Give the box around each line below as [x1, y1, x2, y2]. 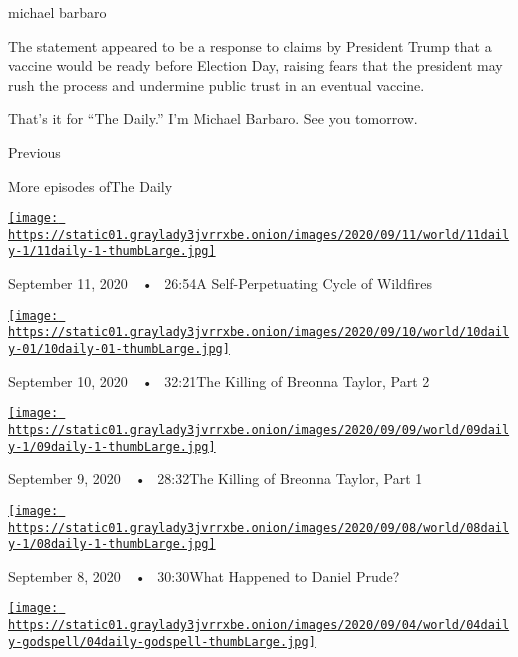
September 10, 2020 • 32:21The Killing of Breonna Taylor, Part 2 [8, 370, 430, 391]
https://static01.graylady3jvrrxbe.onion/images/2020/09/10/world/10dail [8, 325, 510, 340]
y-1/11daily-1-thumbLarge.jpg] [8, 244, 216, 259]
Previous [8, 141, 61, 162]
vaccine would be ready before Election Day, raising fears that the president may [8, 55, 503, 76]
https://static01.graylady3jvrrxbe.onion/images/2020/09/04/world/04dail [8, 618, 510, 633]
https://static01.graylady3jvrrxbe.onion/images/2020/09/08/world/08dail [8, 520, 510, 535]
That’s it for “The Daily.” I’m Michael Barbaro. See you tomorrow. [8, 108, 418, 129]
